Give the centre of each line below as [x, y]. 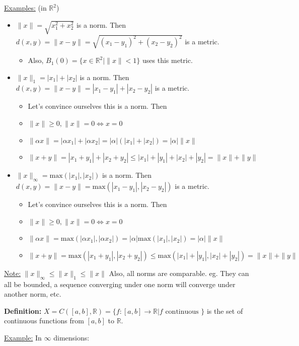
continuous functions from [44, 321]
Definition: [23, 310]
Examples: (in [25, 8]
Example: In [23, 338]
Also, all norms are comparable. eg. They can [179, 273]
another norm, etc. [33, 294]
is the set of [225, 310]
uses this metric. [168, 60]
